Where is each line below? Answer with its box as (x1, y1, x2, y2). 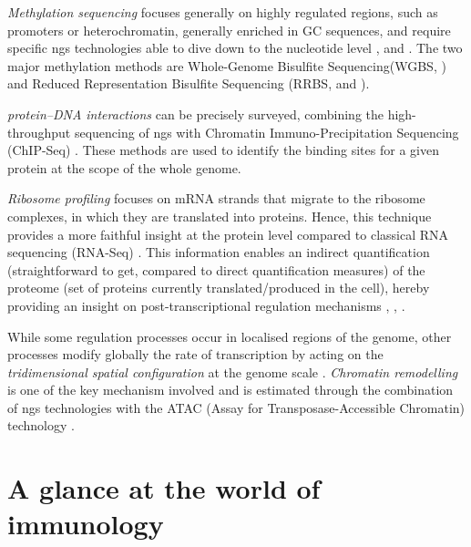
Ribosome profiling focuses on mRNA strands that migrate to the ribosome (7, 189, 425, 208)
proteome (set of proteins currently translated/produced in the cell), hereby (7, 278, 430, 297)
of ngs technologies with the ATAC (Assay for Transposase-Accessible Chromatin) (7, 397, 466, 417)
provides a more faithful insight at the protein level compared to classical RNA (7, 224, 449, 243)
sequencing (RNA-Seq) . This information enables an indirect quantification (7, 243, 430, 262)
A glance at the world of (7, 470, 321, 507)
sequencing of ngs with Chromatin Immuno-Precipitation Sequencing (74, 122, 459, 141)
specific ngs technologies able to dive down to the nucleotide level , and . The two (7, 38, 463, 57)
